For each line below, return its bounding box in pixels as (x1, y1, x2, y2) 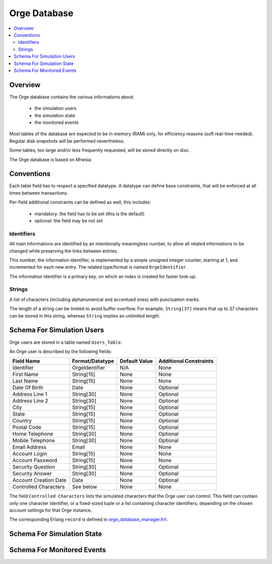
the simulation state (34, 112, 76, 118)
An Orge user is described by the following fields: (9, 348, 112, 354)
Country (12, 417, 32, 424)
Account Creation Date (12, 477, 66, 484)
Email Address (12, 444, 47, 451)
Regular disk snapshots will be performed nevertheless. (9, 138, 125, 144)
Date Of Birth (12, 384, 44, 391)
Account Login (12, 450, 47, 457)
